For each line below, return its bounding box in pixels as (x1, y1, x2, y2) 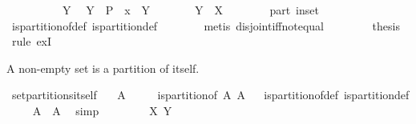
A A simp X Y (32, 102, 172, 118)
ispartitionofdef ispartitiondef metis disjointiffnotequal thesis (11, 17, 400, 34)
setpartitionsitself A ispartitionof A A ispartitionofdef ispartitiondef (11, 86, 410, 103)
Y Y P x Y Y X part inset (62, 2, 319, 18)
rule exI (11, 33, 52, 50)
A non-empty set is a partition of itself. (6, 59, 200, 76)
